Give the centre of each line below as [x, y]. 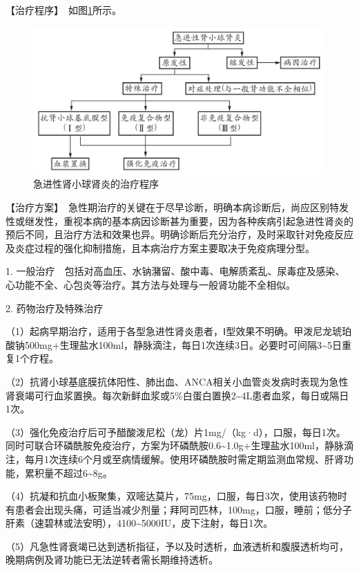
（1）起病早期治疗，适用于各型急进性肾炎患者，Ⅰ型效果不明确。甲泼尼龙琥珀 [179, 331]
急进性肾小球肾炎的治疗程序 [96, 184]
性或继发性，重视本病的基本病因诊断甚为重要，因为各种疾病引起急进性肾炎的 [179, 220]
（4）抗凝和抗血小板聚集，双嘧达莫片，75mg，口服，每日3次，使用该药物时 [176, 496]
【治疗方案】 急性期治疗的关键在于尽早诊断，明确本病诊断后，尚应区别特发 [177, 207]
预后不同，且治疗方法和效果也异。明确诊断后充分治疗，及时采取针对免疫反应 [179, 234]
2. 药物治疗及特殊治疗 [55, 308]
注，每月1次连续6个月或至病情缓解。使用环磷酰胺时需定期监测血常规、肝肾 [175, 459]
